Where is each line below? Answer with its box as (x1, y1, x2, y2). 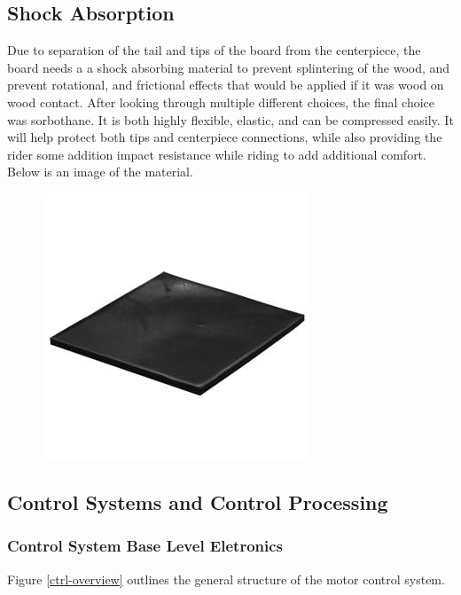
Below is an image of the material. (7, 162, 193, 181)
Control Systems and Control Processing (7, 488, 388, 515)
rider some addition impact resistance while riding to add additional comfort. (7, 145, 426, 163)
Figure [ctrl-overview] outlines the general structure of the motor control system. (7, 569, 445, 588)
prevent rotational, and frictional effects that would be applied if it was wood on (7, 75, 444, 94)
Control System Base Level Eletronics (7, 535, 284, 557)
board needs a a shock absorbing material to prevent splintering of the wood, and (7, 58, 450, 76)
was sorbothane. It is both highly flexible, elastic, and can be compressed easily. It (7, 110, 454, 129)
